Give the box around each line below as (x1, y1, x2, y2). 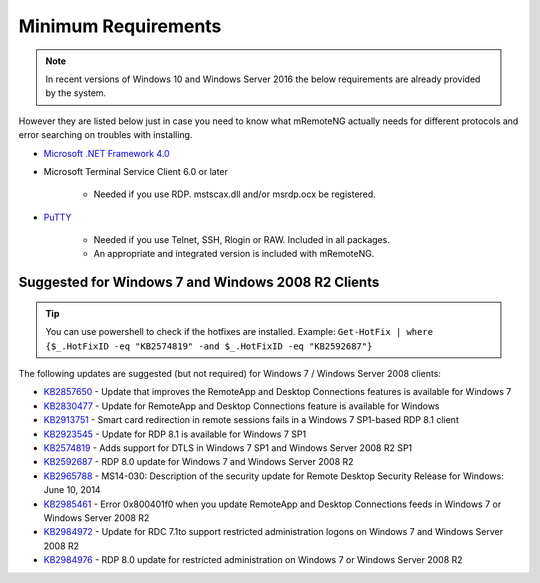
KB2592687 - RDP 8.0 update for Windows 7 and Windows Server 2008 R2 (43, 456, 354, 468)
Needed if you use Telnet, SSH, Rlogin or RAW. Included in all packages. (93, 234, 390, 246)
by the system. (45, 87, 107, 99)
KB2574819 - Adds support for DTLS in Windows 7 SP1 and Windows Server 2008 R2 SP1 (43, 441, 413, 454)
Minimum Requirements (18, 15, 222, 37)
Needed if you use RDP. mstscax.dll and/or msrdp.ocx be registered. (93, 188, 377, 200)
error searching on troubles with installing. (18, 129, 193, 141)
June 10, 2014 (43, 484, 101, 496)
